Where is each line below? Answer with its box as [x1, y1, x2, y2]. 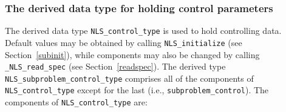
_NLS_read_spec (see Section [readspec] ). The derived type [5, 60, 226, 73]
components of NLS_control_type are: [5, 96, 148, 108]
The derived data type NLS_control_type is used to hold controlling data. [5, 24, 282, 37]
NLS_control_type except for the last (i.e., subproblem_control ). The [5, 84, 269, 96]
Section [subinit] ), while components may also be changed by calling [5, 48, 260, 61]
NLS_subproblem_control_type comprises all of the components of [5, 71, 254, 84]
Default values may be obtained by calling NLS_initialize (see [5, 36, 242, 48]
